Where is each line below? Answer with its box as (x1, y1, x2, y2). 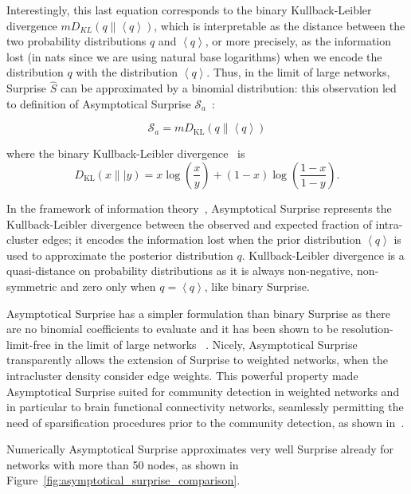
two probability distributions (6, 33, 147, 49)
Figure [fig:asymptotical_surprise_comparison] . (6, 472, 241, 488)
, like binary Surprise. (204, 277, 310, 294)
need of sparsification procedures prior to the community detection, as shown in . (6, 414, 405, 430)
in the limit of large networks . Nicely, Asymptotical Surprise (54, 335, 358, 352)
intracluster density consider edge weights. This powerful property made (6, 367, 358, 383)
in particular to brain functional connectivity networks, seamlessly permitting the (6, 398, 404, 415)
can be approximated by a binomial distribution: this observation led (60, 80, 397, 96)
